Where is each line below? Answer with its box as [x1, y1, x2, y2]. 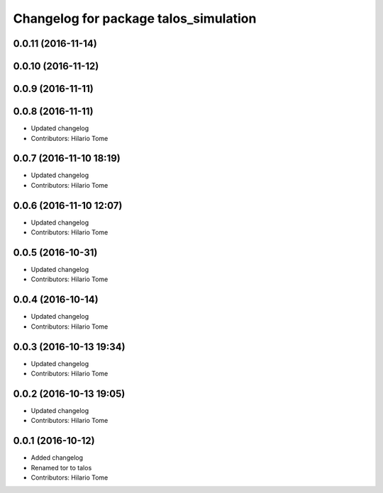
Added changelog [30, 453, 84, 462]
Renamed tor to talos [30, 463, 92, 472]
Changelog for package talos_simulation [13, 11, 257, 26]
